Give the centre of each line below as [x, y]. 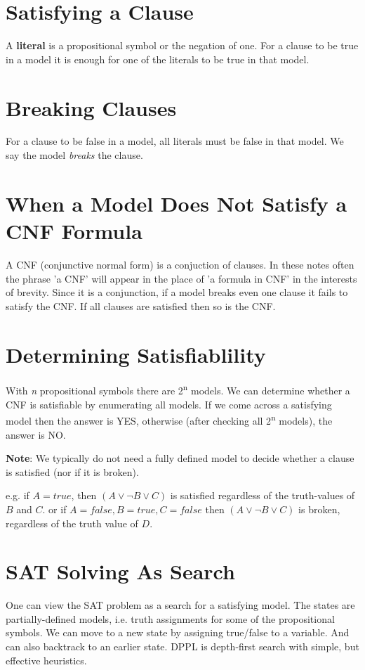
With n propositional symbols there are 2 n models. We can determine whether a [178, 389]
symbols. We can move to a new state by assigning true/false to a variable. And [178, 632]
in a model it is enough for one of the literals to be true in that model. [158, 59]
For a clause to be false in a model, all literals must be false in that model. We [175, 141]
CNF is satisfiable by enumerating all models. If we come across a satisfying [169, 404]
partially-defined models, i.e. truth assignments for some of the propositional [170, 618]
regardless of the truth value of [72, 523]
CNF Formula [74, 231]
